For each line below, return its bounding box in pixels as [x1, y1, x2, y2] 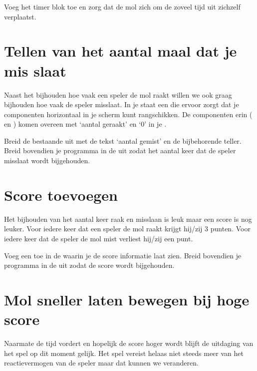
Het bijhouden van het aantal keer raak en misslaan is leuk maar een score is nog [4, 213, 252, 224]
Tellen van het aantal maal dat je [4, 41, 237, 61]
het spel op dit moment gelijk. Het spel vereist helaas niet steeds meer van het [4, 347, 244, 358]
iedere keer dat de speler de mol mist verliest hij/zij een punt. [4, 233, 193, 243]
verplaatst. [4, 11, 36, 22]
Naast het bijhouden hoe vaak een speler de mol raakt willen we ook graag [4, 89, 232, 100]
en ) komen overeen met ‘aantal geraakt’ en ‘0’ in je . [4, 119, 167, 129]
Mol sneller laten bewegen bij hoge [4, 289, 250, 309]
